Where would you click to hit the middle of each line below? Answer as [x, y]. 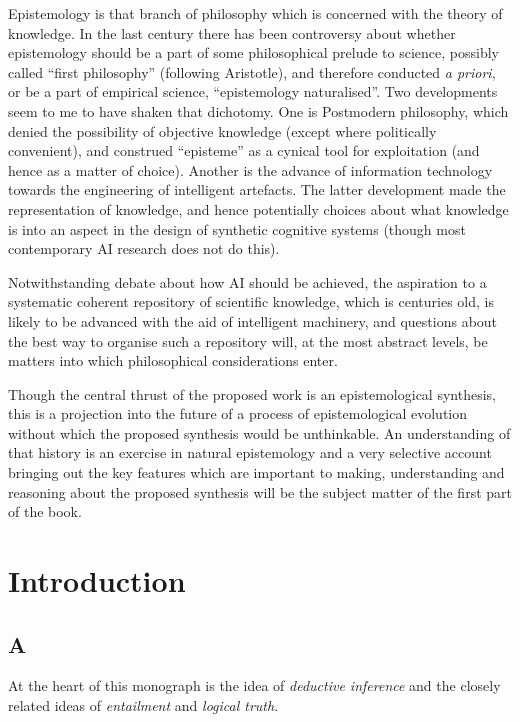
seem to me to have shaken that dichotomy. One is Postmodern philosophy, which [258, 110]
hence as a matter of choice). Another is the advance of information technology [250, 169]
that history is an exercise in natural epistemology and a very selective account [250, 452]
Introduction [97, 580]
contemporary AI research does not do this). [144, 248]
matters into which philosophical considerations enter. [173, 360]
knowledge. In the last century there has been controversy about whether [232, 32]
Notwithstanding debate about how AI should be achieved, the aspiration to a [247, 281]
